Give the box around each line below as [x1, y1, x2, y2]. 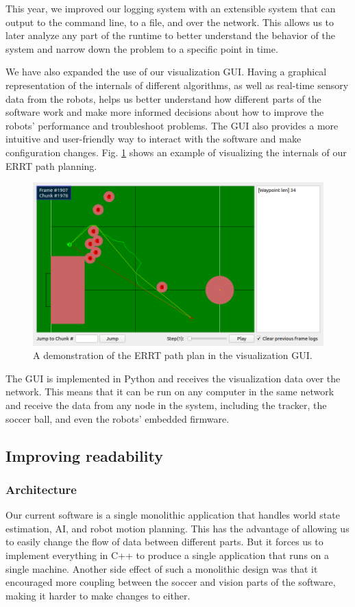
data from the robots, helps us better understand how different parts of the [5, 91, 321, 106]
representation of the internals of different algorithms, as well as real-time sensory [5, 77, 349, 92]
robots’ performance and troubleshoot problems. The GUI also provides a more [5, 118, 339, 132]
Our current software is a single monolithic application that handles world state [5, 508, 340, 522]
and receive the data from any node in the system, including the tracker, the [5, 398, 327, 412]
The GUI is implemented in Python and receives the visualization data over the [5, 371, 341, 385]
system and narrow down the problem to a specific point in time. [5, 41, 278, 55]
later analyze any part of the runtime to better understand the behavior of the [5, 28, 336, 42]
